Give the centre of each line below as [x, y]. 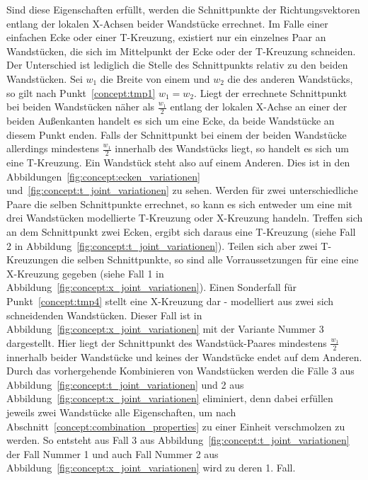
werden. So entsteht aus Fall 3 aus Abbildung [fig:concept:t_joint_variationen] [178, 440]
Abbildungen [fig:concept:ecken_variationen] [103, 176]
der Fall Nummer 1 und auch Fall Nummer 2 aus [113, 453]
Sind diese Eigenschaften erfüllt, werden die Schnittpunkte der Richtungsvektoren [183, 9]
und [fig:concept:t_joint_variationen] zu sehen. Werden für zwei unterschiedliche [182, 190]
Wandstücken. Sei [45, 78]
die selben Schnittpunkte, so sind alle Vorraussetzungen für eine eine [210, 259]
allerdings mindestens [53, 148]
